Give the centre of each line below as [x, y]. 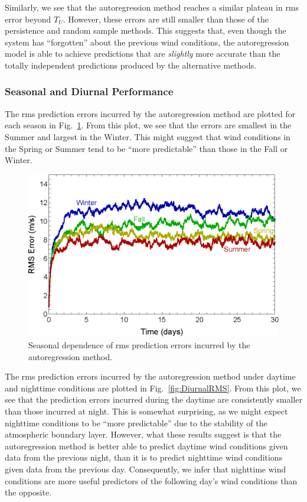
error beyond [28, 19]
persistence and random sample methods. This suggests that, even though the [146, 30]
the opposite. [28, 492]
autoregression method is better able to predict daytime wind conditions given [146, 446]
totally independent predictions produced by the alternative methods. [131, 65]
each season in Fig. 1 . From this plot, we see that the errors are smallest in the [148, 125]
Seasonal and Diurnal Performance [89, 91]
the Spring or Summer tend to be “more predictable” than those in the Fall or [146, 148]
